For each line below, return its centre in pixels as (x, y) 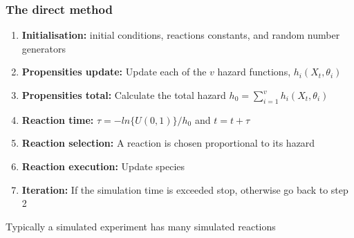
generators (44, 48)
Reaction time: (58, 119)
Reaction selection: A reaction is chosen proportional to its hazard (168, 143)
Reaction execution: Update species (103, 166)
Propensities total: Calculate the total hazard (124, 95)
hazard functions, (254, 72)
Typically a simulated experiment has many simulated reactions (141, 226)
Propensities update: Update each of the (114, 72)
